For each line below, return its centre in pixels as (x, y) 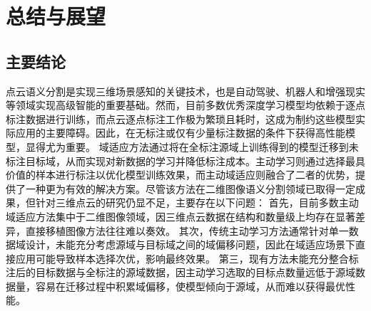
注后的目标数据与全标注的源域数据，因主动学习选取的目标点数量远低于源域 (181, 272)
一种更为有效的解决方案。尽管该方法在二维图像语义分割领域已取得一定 (190, 188)
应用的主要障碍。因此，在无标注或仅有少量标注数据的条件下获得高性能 (180, 133)
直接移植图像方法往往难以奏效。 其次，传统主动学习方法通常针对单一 (187, 230)
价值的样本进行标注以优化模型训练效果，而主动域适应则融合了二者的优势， (181, 175)
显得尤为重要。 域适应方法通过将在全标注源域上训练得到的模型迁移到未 (192, 146)
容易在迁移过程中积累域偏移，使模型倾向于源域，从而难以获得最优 (190, 286)
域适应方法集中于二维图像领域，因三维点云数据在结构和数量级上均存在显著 (181, 216)
